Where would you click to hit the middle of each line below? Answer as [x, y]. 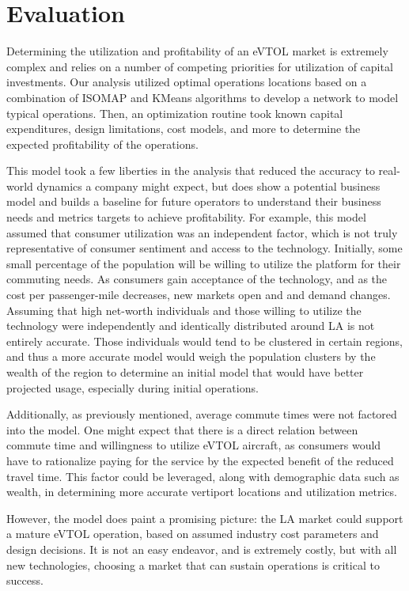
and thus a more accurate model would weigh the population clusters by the [191, 356]
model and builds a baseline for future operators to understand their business [194, 201]
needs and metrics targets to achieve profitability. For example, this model [186, 217]
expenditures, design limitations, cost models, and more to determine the [184, 129]
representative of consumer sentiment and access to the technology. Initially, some [204, 248]
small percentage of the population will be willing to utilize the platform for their [204, 263]
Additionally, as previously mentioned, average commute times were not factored [202, 414]
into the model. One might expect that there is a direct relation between [182, 429]
